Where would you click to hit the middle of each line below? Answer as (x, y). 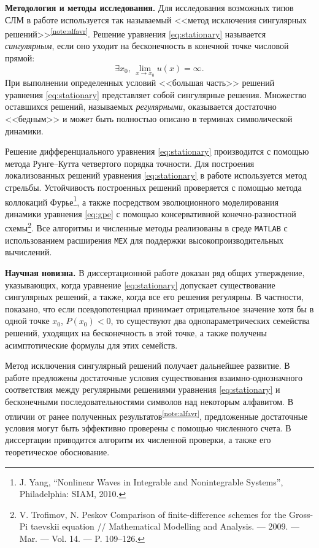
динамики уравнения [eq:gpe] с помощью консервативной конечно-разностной (151, 213)
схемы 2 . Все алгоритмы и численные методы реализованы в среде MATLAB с (146, 227)
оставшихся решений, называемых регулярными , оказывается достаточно (141, 106)
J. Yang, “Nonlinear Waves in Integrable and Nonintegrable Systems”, (151, 481)
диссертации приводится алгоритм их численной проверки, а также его (138, 440)
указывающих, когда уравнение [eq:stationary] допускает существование (140, 284)
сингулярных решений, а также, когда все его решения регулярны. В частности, (154, 297)
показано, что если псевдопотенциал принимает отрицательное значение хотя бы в (159, 308)
